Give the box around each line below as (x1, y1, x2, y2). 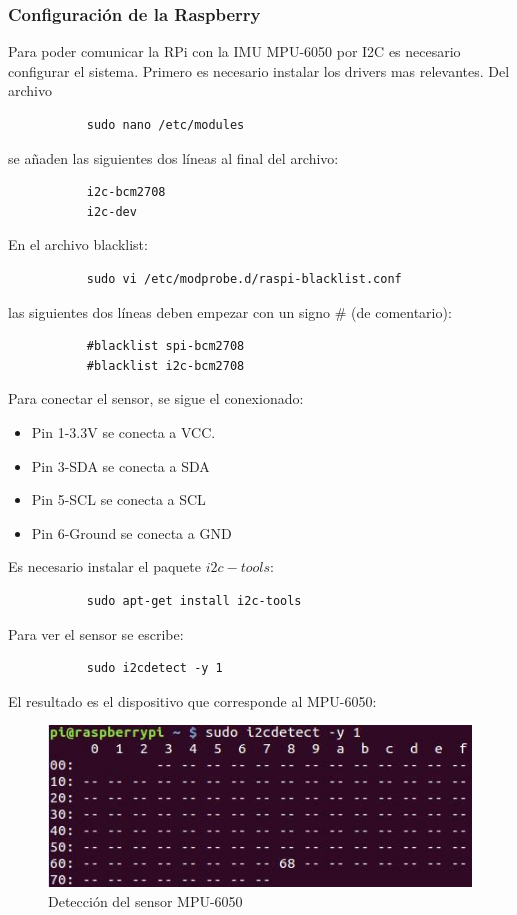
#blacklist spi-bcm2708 (86, 339, 245, 354)
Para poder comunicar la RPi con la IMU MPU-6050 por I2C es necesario (8, 41, 461, 62)
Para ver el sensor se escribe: (8, 623, 184, 644)
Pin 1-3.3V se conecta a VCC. (31, 421, 216, 442)
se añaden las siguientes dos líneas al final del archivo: (8, 147, 339, 168)
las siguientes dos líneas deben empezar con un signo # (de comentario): (8, 301, 452, 322)
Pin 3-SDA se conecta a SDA (31, 455, 210, 476)
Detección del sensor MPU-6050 (48, 890, 243, 911)
